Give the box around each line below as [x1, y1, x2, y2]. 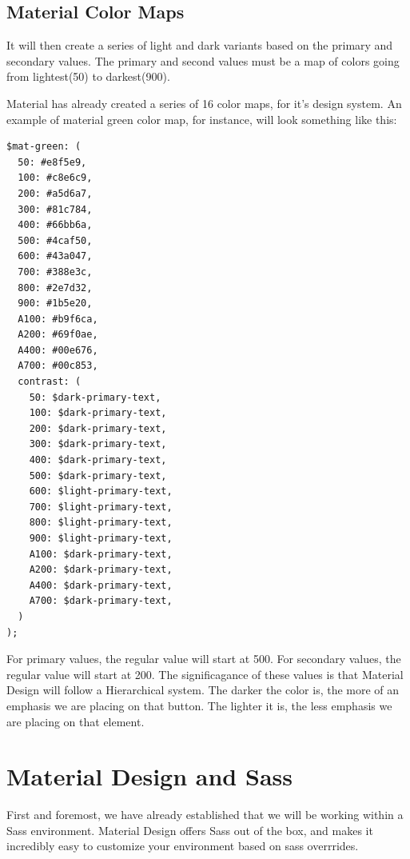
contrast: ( [18, 376, 82, 388]
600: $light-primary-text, [29, 485, 173, 497]
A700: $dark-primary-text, [29, 595, 173, 607]
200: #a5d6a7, [18, 187, 93, 199]
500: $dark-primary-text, [29, 469, 167, 481]
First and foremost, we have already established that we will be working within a [6, 806, 404, 823]
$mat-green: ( [6, 141, 82, 153]
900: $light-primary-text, [29, 533, 173, 545]
